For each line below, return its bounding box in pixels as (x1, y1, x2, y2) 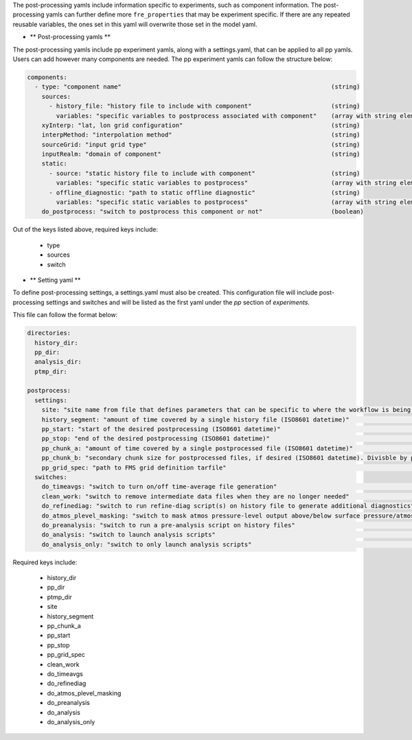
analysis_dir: (34, 358, 82, 366)
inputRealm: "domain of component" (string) (41, 150, 360, 158)
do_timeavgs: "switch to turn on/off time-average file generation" (41, 483, 277, 491)
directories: (27, 329, 71, 337)
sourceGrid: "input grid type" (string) (41, 141, 360, 148)
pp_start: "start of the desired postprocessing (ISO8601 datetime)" (41, 426, 281, 433)
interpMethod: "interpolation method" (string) (41, 131, 360, 139)
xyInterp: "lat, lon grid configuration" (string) (41, 121, 360, 129)
